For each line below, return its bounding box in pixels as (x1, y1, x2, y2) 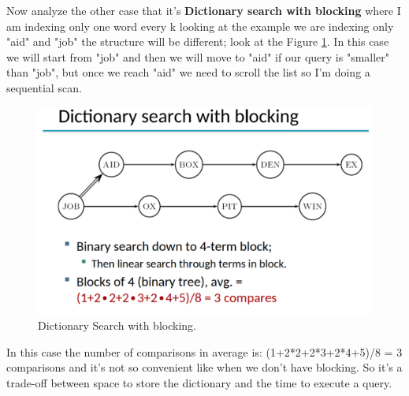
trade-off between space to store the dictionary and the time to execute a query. (6, 374, 392, 390)
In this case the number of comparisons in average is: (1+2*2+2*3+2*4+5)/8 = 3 (6, 343, 403, 360)
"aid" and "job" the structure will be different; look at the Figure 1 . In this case (6, 33, 389, 50)
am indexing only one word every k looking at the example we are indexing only (6, 17, 394, 34)
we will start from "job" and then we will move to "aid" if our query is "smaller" (6, 48, 390, 65)
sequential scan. (6, 79, 82, 95)
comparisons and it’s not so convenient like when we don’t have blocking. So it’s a (6, 359, 403, 375)
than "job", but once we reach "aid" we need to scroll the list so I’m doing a (6, 64, 370, 80)
